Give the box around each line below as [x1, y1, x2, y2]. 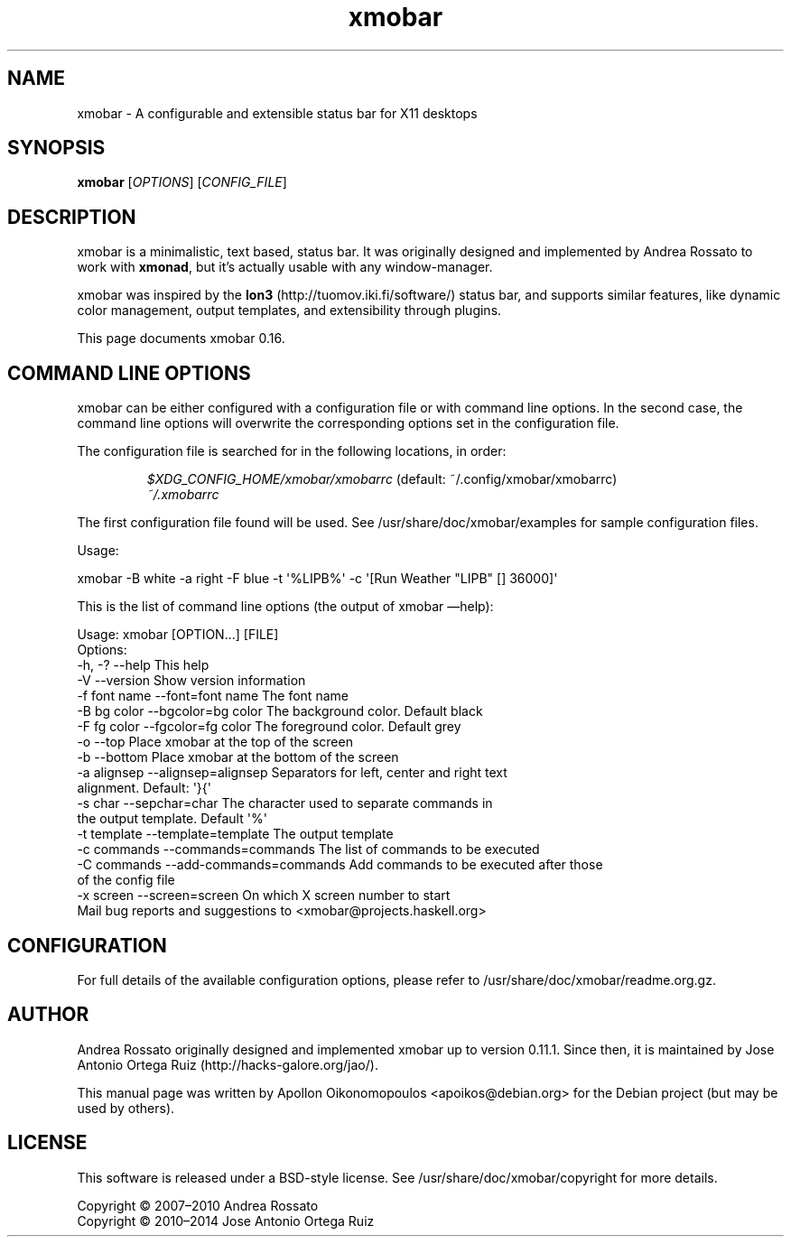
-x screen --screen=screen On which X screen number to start [77, 887, 451, 904]
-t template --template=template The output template [77, 826, 394, 842]
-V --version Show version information [77, 673, 306, 689]
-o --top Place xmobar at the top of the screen [77, 734, 353, 750]
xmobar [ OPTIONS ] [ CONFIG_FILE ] [77, 174, 287, 190]
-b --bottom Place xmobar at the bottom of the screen [77, 749, 399, 766]
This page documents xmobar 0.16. [77, 330, 285, 347]
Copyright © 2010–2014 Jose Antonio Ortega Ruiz [77, 1212, 375, 1229]
